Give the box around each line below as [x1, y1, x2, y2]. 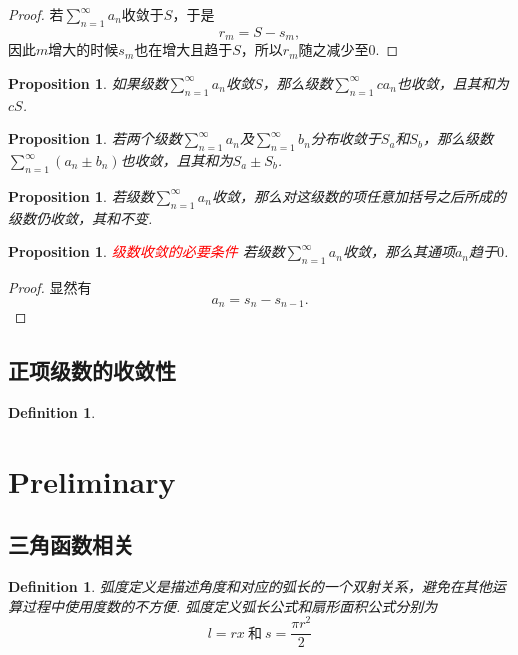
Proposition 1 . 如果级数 [8, 72, 168, 93]
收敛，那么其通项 [342, 241, 455, 262]
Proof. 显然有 [8, 277, 92, 298]
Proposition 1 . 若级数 [8, 185, 154, 206]
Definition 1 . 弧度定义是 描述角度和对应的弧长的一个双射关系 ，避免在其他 [8, 576, 492, 597]
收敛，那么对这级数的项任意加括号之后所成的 [211, 185, 506, 206]
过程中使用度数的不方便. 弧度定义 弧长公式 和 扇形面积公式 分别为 [21, 595, 438, 616]
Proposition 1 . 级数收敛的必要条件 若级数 [8, 241, 285, 262]
